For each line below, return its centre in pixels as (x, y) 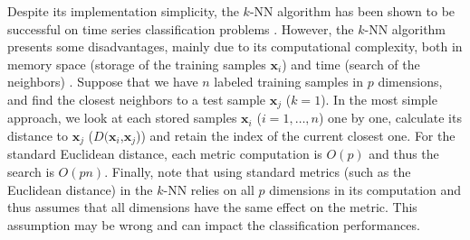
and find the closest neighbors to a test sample (137, 99)
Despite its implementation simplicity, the (123, 11)
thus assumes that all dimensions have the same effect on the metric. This (212, 207)
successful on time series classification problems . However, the (181, 28)
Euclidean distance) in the (80, 189)
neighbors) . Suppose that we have (103, 82)
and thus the (404, 154)
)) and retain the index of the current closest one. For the (296, 136)
